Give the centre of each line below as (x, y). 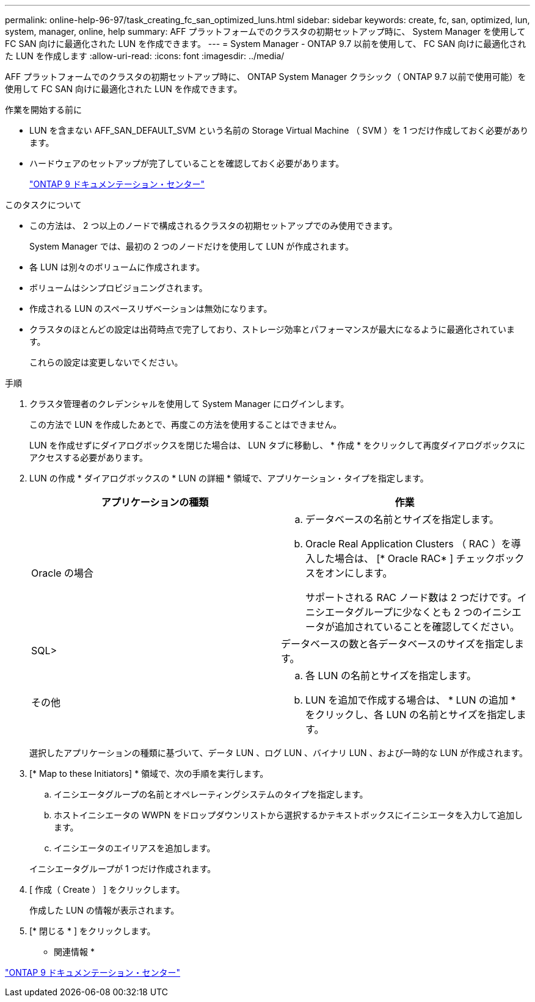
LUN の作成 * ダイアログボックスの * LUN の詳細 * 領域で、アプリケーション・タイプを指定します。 (229, 478)
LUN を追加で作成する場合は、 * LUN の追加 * (411, 700)
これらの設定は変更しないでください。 (106, 362)
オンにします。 (359, 573)
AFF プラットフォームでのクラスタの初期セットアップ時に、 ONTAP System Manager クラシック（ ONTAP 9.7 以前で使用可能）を (266, 77)
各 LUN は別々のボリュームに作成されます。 (117, 267)
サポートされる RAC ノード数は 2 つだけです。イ (416, 597)
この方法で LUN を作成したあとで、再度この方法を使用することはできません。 (186, 424)
